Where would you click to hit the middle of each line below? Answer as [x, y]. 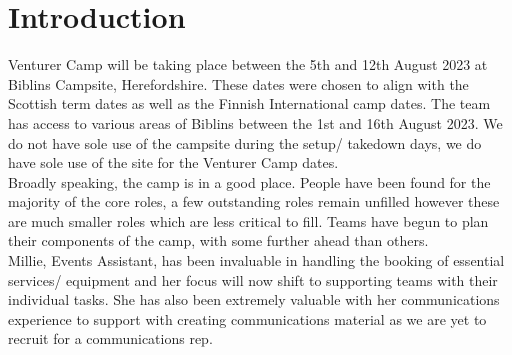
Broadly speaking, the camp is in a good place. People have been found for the [249, 181]
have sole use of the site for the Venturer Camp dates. [173, 162]
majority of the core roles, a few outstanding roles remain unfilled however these [254, 201]
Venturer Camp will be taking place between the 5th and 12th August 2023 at [248, 64]
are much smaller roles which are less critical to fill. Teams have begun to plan [248, 220]
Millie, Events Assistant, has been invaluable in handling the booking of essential [256, 260]
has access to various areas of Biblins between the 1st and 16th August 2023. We [255, 122]
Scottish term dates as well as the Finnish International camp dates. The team [249, 103]
